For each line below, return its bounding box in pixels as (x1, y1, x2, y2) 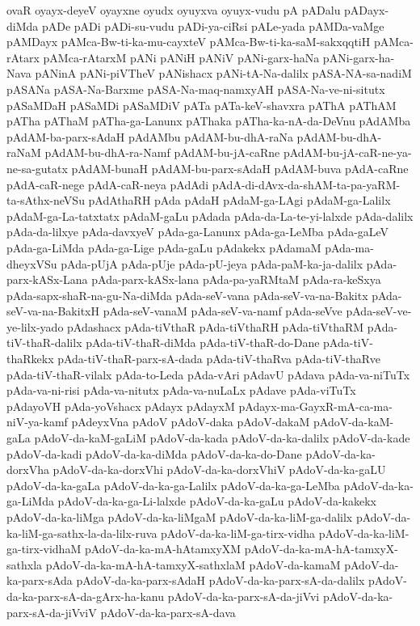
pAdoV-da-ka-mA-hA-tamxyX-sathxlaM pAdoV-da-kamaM (45, 556, 341, 573)
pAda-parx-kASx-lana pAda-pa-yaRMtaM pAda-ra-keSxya (91, 271, 381, 288)
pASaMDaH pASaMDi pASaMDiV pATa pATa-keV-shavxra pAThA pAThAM (6, 96, 397, 113)
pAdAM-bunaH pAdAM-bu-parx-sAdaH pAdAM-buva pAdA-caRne (71, 159, 409, 176)
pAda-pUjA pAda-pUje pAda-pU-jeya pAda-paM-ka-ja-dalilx (61, 255, 363, 272)
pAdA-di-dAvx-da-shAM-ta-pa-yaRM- (212, 176, 401, 192)
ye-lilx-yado (6, 318, 64, 335)
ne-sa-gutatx (6, 159, 68, 176)
